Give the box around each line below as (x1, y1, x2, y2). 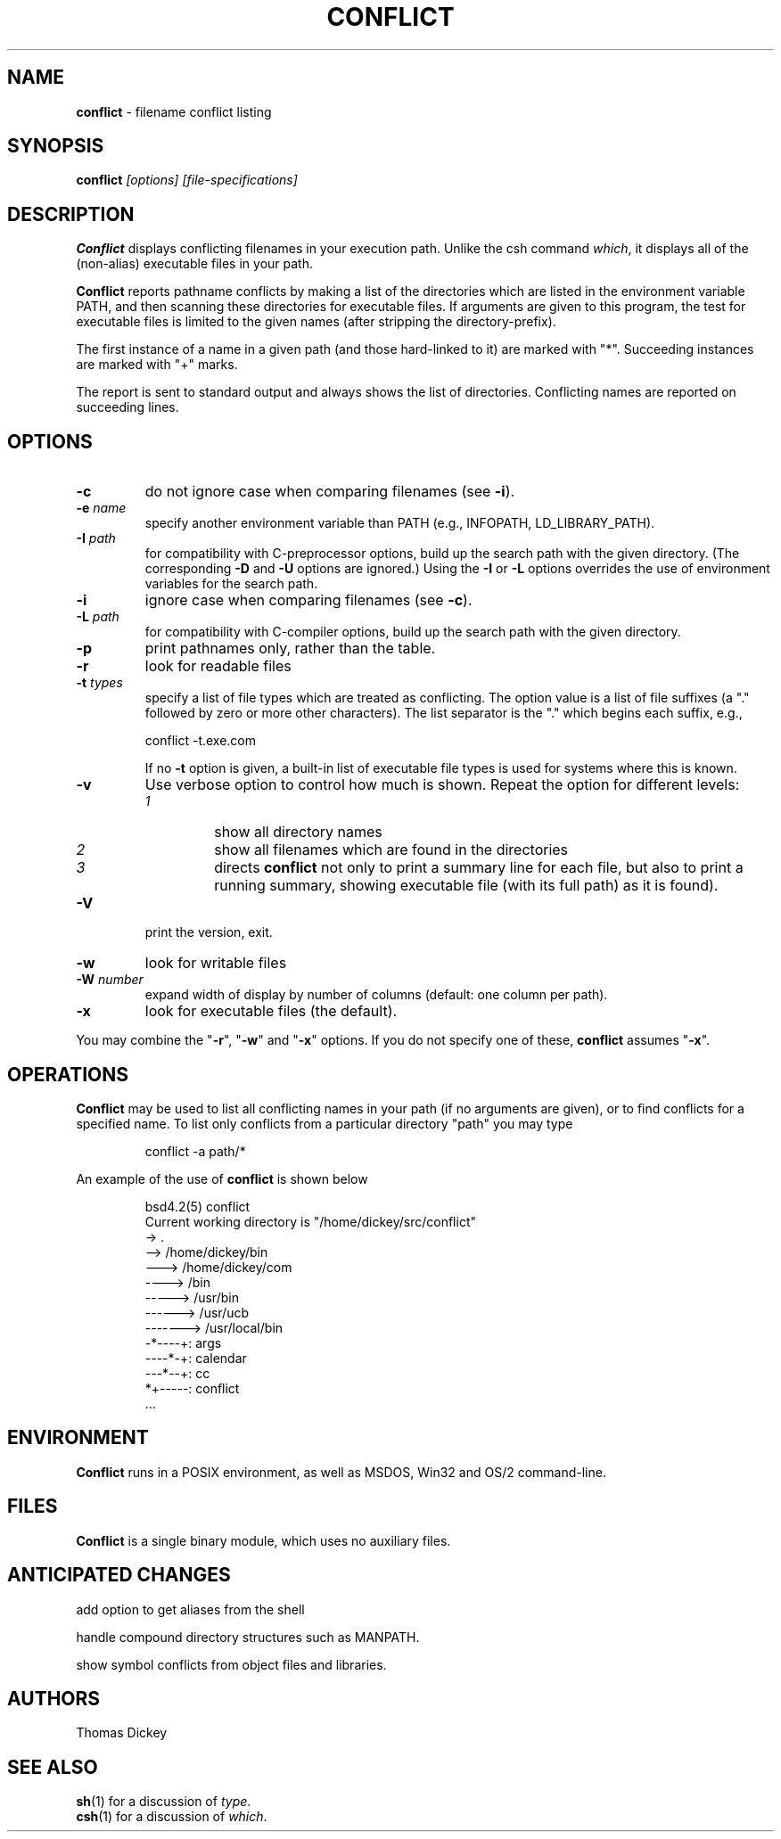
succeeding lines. (76, 399, 179, 415)
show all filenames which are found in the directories (214, 841, 569, 859)
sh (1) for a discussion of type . (76, 1794, 251, 1810)
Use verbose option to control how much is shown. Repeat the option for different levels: (144, 776, 740, 794)
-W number (76, 972, 144, 988)
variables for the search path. (144, 576, 318, 592)
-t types (76, 675, 123, 691)
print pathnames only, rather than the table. (144, 639, 436, 658)
